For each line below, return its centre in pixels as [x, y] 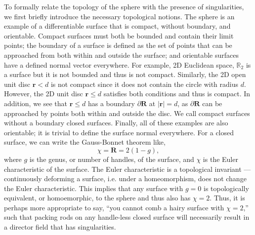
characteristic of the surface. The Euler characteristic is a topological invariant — [127, 169]
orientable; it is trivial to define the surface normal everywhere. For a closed [119, 132]
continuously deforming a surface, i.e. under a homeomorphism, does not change [125, 178]
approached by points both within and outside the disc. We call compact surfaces [127, 113]
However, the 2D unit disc [43, 94]
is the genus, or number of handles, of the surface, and [112, 159]
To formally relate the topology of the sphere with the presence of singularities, [124, 6]
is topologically [226, 188]
